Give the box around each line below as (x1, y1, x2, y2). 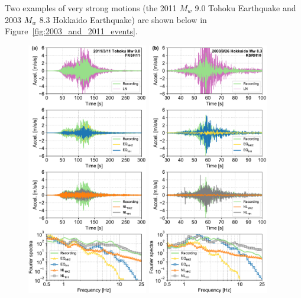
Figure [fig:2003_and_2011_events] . (5, 25, 138, 37)
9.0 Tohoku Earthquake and (195, 2, 296, 14)
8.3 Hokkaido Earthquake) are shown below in (39, 13, 207, 25)
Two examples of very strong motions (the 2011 (5, 2, 177, 14)
